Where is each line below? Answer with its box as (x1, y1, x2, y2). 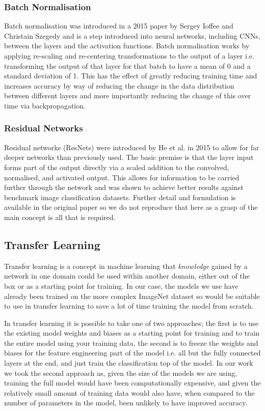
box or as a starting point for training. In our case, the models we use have (4, 280, 238, 291)
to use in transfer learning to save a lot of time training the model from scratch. (4, 300, 254, 311)
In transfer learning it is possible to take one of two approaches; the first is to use (4, 317, 258, 328)
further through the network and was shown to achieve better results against (4, 182, 244, 193)
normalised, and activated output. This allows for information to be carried (4, 172, 240, 182)
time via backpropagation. (4, 100, 86, 111)
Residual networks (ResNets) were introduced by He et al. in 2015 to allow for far (4, 142, 259, 152)
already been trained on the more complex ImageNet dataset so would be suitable (4, 290, 260, 301)
